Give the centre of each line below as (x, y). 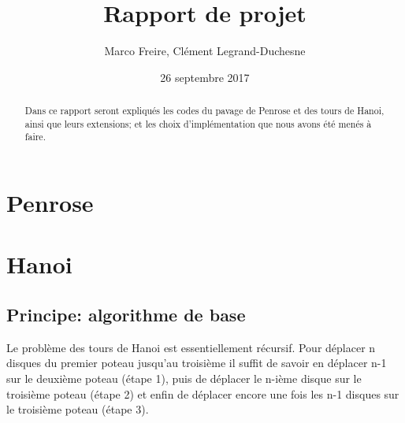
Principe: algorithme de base (126, 315)
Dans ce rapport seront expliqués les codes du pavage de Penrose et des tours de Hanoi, (204, 111)
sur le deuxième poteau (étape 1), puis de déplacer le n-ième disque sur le (184, 378)
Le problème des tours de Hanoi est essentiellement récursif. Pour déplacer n (191, 347)
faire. (35, 137)
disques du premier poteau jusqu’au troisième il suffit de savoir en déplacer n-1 (197, 363)
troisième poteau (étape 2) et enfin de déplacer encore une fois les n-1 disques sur (203, 393)
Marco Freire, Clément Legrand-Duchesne (205, 51)
